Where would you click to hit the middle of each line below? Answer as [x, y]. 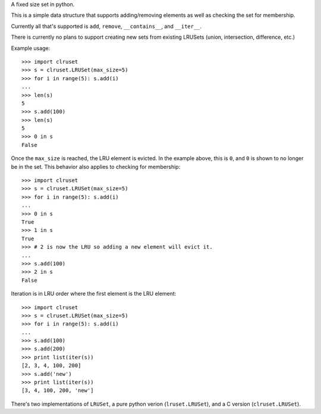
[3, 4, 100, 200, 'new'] [58, 391]
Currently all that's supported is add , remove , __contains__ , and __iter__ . [106, 26]
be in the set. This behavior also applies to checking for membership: [96, 167]
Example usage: [31, 48]
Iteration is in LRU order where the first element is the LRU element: [94, 294]
